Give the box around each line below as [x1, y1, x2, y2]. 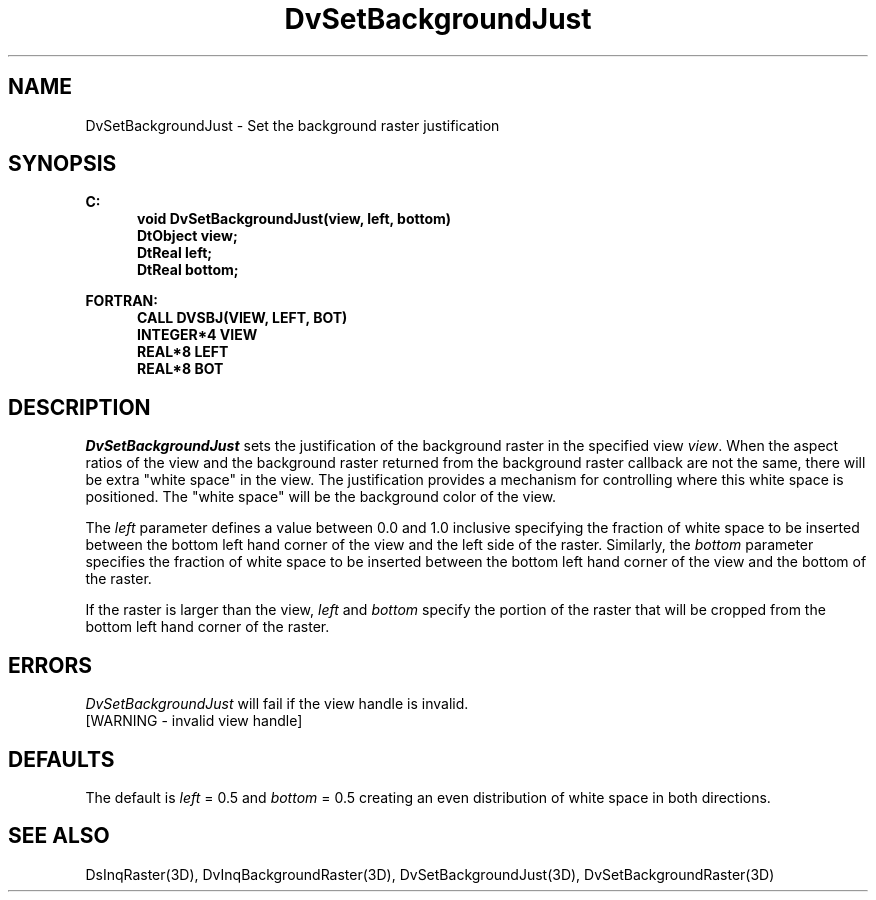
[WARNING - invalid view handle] [85, 712, 303, 730]
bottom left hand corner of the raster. [85, 618, 330, 636]
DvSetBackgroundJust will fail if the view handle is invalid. [85, 695, 469, 713]
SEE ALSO [8, 823, 110, 849]
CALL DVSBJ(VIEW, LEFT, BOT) [137, 309, 348, 327]
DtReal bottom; [137, 261, 239, 279]
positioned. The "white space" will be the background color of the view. [85, 488, 557, 506]
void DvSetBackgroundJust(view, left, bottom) [137, 210, 452, 228]
